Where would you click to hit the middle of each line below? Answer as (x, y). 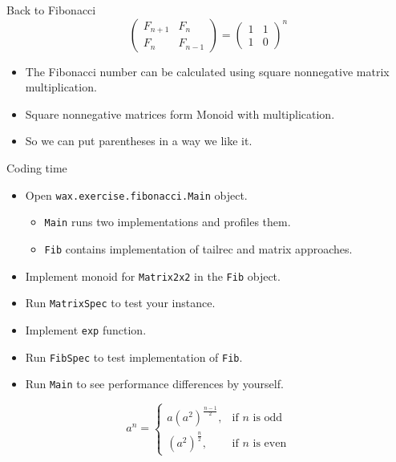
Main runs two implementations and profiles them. (168, 222)
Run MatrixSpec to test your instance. (120, 303)
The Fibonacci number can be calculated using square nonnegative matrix (207, 71)
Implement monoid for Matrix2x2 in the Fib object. (153, 276)
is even (270, 443)
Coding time (37, 167)
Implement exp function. (86, 329)
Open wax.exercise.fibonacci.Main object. (136, 195)
